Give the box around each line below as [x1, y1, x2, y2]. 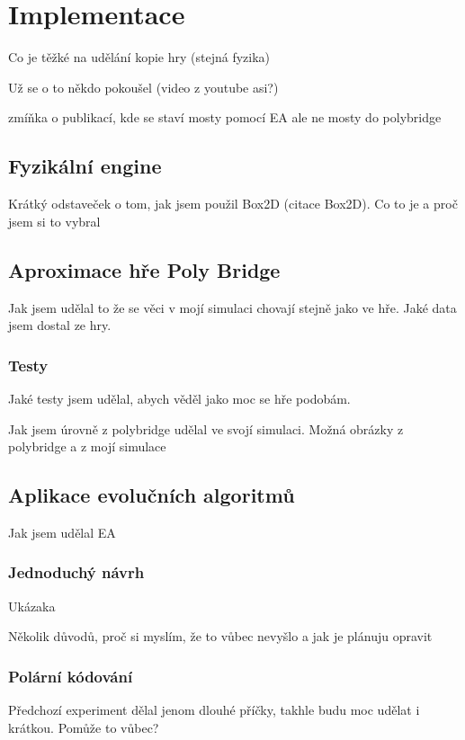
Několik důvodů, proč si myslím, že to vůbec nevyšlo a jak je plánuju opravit [8, 627, 433, 646]
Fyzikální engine [8, 152, 162, 180]
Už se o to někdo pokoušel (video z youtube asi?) [8, 77, 279, 96]
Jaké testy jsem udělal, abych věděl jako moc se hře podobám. [8, 388, 351, 407]
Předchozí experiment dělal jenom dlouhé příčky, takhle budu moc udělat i [8, 700, 420, 719]
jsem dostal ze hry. [8, 316, 112, 334]
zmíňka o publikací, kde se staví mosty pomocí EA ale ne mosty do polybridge [8, 108, 442, 127]
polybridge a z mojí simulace [8, 437, 166, 456]
